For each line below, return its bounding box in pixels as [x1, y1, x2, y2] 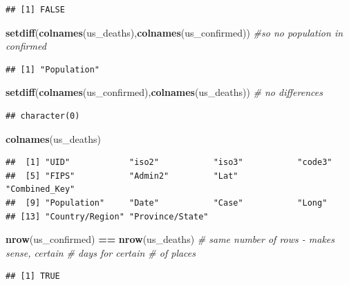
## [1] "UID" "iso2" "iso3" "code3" [6, 157, 332, 168]
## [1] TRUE [6, 271, 60, 282]
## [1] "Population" [6, 64, 100, 75]
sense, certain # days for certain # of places [6, 245, 196, 259]
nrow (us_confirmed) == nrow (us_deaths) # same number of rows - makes [6, 232, 335, 246]
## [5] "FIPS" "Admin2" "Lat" [6, 170, 238, 181]
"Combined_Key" [6, 184, 75, 195]
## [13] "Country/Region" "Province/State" [6, 211, 209, 222]
